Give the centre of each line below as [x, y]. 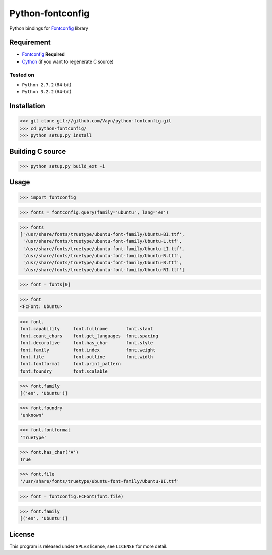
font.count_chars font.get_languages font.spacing [89, 336]
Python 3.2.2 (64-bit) [47, 92]
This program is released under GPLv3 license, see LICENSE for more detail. [88, 546]
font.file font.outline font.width [86, 357]
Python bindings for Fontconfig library [49, 28]
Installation [27, 106]
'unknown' [32, 415]
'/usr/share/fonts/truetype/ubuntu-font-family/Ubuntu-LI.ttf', [104, 249]
